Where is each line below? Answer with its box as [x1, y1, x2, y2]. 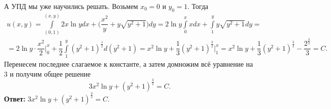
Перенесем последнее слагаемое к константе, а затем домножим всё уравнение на [4, 59, 253, 69]
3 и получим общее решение [4, 68, 91, 79]
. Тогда [187, 1, 208, 11]
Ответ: [4, 94, 25, 104]
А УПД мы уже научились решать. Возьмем [4, 1, 138, 11]
